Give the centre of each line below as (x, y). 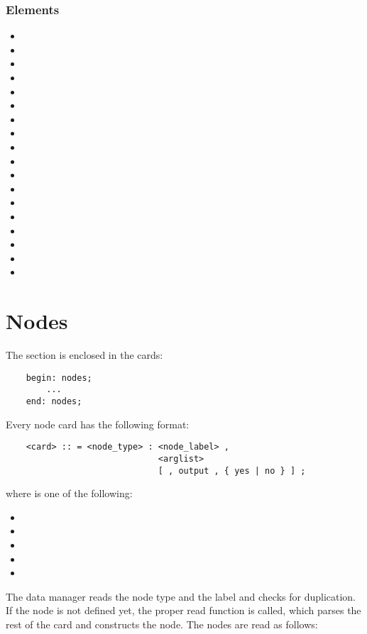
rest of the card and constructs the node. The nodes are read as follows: (162, 624)
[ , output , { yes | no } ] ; (232, 471)
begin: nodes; (59, 378)
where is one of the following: (69, 493)
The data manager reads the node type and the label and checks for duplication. (181, 596)
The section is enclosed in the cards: (84, 355)
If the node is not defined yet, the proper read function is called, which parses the (183, 610)
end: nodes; (54, 401)
